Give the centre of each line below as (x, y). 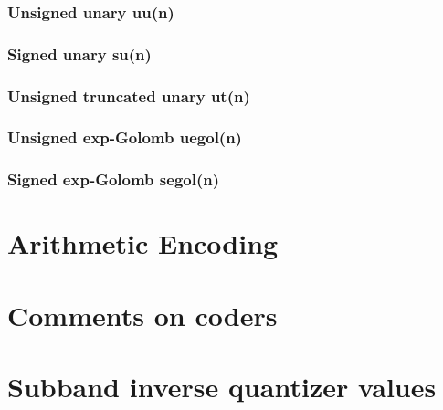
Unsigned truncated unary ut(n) (129, 95)
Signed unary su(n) (79, 53)
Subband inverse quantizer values (222, 387)
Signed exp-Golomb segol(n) (113, 179)
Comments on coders (142, 315)
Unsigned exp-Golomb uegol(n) (125, 137)
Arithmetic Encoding (143, 243)
